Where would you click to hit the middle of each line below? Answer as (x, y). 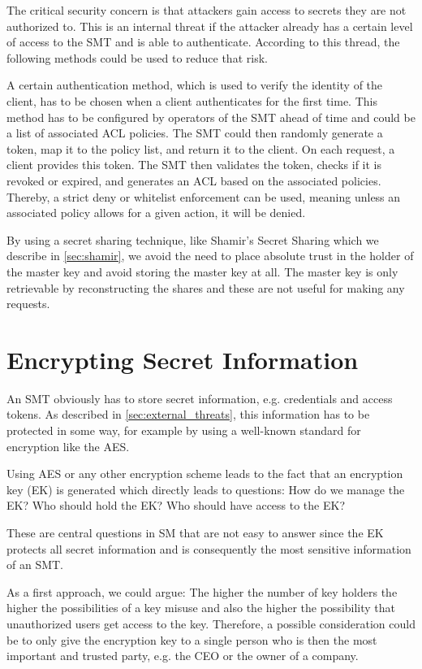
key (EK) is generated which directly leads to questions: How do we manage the (206, 489)
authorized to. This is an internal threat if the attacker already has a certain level (210, 26)
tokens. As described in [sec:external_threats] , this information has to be (188, 414)
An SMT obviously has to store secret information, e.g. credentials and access (200, 398)
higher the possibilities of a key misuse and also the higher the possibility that (201, 608)
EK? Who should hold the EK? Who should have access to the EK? (176, 505)
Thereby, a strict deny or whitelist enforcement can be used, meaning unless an (204, 196)
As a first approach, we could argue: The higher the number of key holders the (202, 591)
